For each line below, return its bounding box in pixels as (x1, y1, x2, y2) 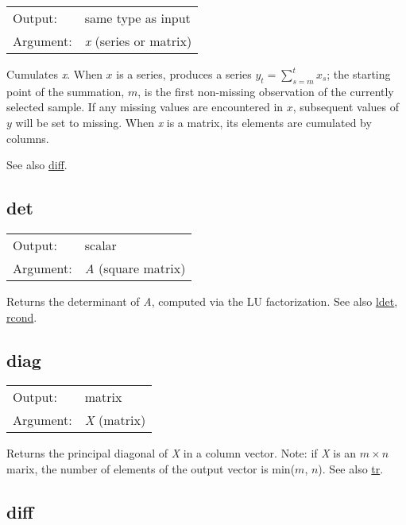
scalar (84, 235, 117, 254)
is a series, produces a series (116, 66, 252, 82)
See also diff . (6, 156, 68, 173)
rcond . (6, 308, 37, 325)
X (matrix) (84, 411, 146, 430)
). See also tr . (318, 460, 384, 477)
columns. (6, 129, 49, 146)
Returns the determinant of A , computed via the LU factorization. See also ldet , (6, 292, 398, 309)
